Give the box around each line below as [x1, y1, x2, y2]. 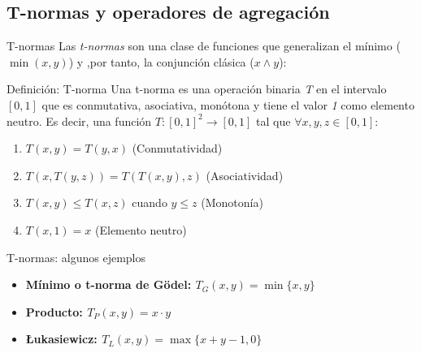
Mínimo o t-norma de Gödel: [25, 276, 192, 293]
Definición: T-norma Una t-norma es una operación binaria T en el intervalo [7, 80, 387, 97]
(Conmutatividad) [132, 140, 223, 157]
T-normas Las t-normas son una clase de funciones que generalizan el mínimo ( [7, 37, 401, 54]
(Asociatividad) [206, 166, 284, 183]
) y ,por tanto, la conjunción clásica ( [68, 53, 254, 70]
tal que [256, 112, 291, 129]
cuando [132, 194, 167, 211]
